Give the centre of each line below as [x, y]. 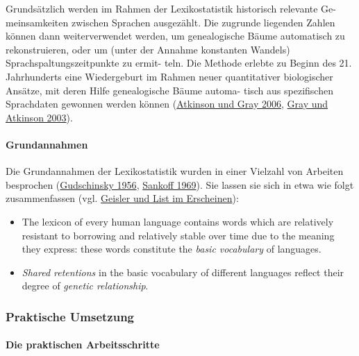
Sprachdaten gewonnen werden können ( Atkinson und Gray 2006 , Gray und [167, 104]
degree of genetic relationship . [85, 286]
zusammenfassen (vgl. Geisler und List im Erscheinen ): [122, 198]
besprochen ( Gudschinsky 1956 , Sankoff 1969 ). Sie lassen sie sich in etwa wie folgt [180, 184]
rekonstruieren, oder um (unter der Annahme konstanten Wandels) [148, 49]
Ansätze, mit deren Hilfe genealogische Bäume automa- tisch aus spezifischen [169, 90]
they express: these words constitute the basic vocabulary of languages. [172, 249]
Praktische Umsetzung [70, 316]
